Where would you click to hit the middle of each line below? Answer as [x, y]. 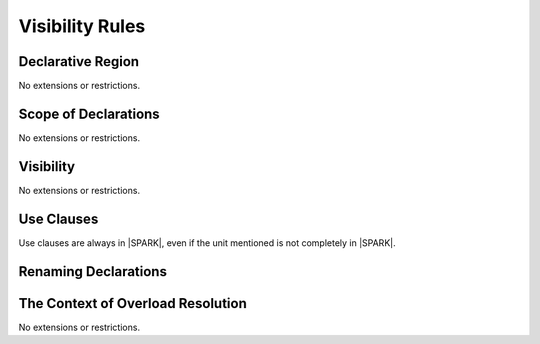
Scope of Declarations [89, 113]
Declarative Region [79, 61]
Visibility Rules [82, 26]
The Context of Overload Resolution [132, 303]
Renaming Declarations [92, 271]
